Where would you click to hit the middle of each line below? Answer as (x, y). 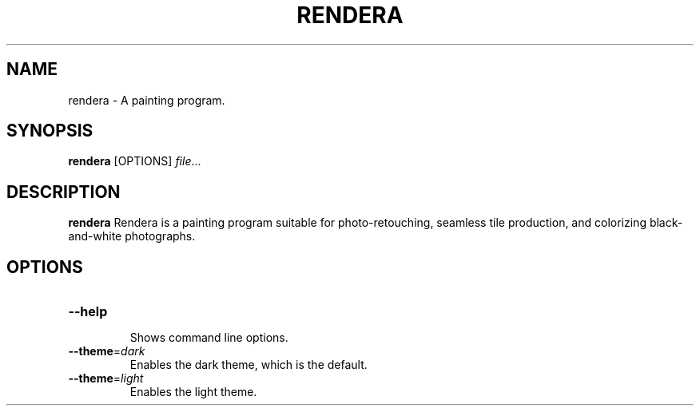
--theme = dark (107, 351)
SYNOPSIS (50, 131)
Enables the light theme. (193, 392)
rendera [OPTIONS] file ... (135, 161)
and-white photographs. (132, 236)
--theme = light (106, 378)
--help (88, 312)
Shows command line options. (209, 338)
